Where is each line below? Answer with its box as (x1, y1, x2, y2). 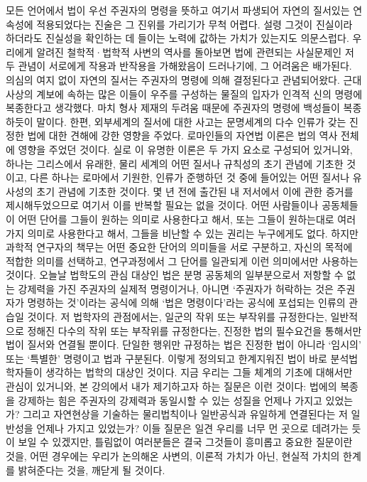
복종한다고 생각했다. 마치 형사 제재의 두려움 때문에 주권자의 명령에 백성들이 (6, 100, 340, 115)
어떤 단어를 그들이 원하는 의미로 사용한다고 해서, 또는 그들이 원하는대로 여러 (18, 211, 356, 226)
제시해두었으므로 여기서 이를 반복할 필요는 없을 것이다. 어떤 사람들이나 (6, 198, 319, 213)
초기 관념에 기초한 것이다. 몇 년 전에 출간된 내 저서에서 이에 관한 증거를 (36, 183, 354, 198)
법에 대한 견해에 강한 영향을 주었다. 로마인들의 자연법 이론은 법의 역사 (27, 128, 338, 143)
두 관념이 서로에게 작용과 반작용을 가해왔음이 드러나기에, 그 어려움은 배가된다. (6, 58, 352, 73)
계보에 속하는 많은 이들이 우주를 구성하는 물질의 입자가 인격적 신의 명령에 (36, 86, 363, 101)
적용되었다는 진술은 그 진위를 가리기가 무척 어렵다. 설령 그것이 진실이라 (36, 16, 353, 31)
